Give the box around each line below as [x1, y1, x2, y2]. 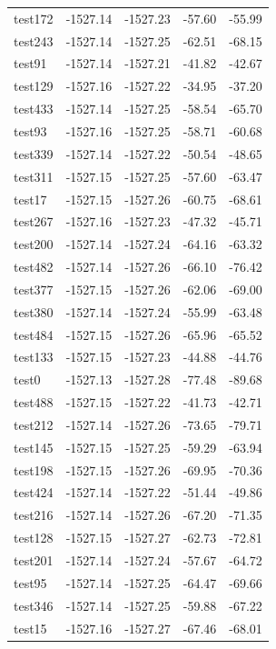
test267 [14, 212, 54, 231]
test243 [14, 31, 54, 50]
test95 [14, 573, 47, 592]
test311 [14, 166, 54, 185]
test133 [14, 347, 54, 366]
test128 [14, 528, 54, 547]
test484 [14, 324, 54, 344]
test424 [14, 483, 54, 502]
